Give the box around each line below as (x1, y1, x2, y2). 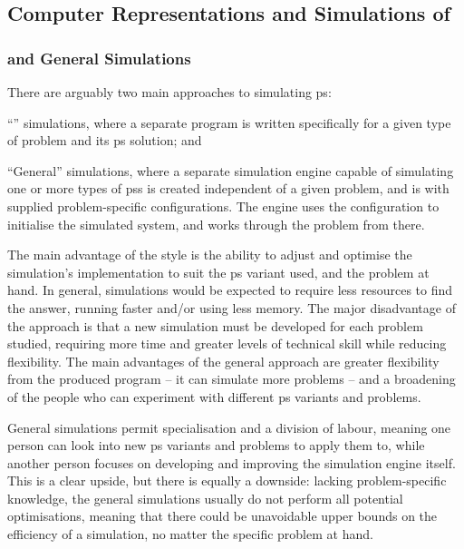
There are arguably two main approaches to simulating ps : (7, 83, 332, 101)
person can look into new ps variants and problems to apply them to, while (7, 436, 425, 455)
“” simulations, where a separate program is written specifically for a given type (7, 113, 451, 132)
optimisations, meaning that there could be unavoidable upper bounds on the (7, 506, 438, 525)
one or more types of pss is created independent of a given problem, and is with (7, 179, 449, 198)
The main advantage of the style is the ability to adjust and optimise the (7, 245, 412, 264)
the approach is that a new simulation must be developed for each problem (7, 316, 423, 335)
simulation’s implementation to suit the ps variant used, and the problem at (7, 262, 430, 281)
